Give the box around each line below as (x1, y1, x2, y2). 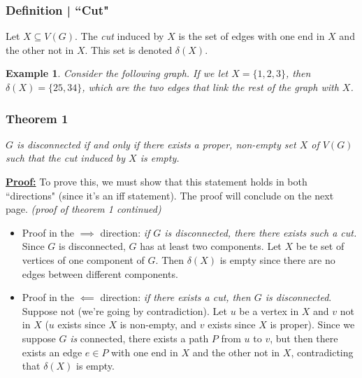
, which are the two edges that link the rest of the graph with (82, 80, 339, 94)
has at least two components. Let (140, 239, 282, 253)
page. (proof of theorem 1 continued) (6, 202, 161, 216)
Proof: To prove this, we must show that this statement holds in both (6, 174, 307, 188)
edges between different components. (22, 266, 178, 281)
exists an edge (22, 344, 82, 359)
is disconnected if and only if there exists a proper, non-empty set (17, 136, 296, 151)
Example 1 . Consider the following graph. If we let (6, 66, 229, 80)
